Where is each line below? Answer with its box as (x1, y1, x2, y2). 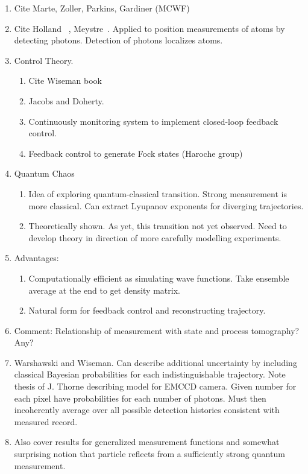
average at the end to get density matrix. (28, 283, 180, 296)
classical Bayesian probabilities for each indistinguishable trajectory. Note (14, 368, 286, 381)
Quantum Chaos (14, 167, 75, 180)
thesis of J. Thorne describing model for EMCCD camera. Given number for (14, 380, 297, 393)
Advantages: (14, 251, 59, 264)
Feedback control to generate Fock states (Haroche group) (28, 147, 243, 159)
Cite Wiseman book (28, 74, 102, 87)
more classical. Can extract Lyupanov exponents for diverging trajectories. (28, 199, 304, 212)
